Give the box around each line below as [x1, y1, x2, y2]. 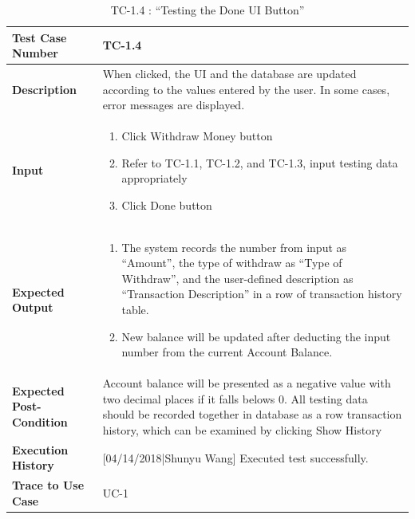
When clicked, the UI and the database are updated [102, 65, 357, 82]
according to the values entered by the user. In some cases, [102, 81, 390, 97]
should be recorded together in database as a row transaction [102, 406, 402, 423]
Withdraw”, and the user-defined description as [121, 269, 354, 286]
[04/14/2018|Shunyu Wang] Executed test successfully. [102, 449, 369, 466]
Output [12, 299, 53, 316]
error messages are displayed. [102, 96, 245, 113]
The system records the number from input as [121, 238, 347, 255]
